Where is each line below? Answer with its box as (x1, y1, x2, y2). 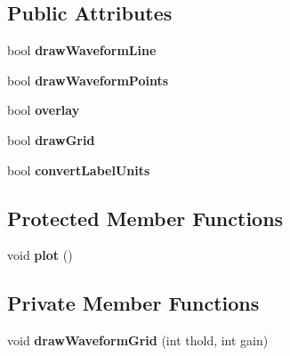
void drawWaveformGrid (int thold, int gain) (7, 331, 269, 350)
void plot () (7, 246, 73, 264)
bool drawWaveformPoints (7, 70, 169, 89)
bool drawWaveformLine (7, 41, 157, 60)
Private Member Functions (7, 289, 260, 317)
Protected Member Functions (7, 204, 284, 231)
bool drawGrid (7, 130, 95, 149)
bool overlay (7, 101, 80, 119)
